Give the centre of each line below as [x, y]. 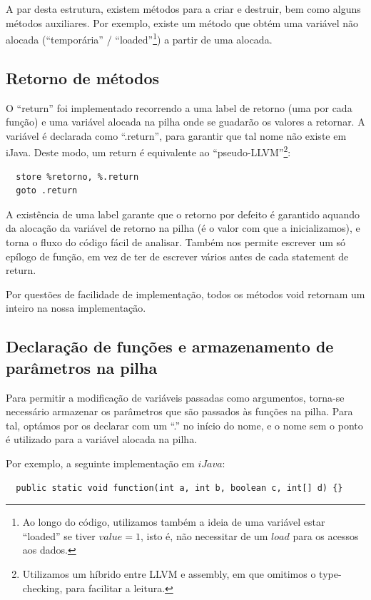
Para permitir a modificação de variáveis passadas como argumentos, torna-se [175, 397]
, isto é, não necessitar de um [204, 535]
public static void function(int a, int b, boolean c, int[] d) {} [179, 488]
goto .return [47, 191]
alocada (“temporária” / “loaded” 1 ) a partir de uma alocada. [139, 38]
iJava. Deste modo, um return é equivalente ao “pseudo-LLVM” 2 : [148, 151]
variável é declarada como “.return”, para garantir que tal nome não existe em [176, 135]
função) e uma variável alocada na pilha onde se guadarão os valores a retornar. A [185, 122]
